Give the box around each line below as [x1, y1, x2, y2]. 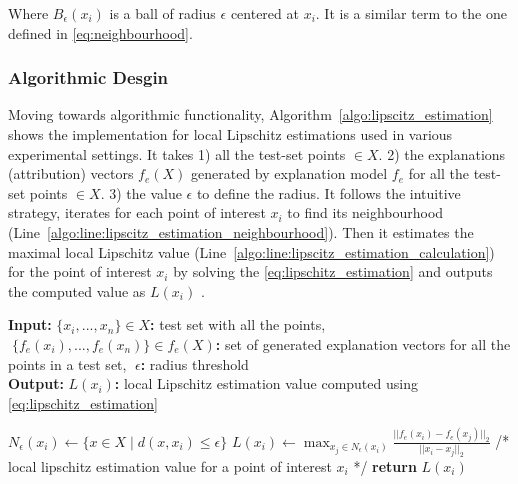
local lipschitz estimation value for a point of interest [8, 455, 332, 476]
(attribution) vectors [8, 163, 134, 184]
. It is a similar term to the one [315, 3, 507, 23]
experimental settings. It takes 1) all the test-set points [8, 143, 346, 164]
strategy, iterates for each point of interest [8, 202, 266, 223]
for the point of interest [8, 261, 152, 282]
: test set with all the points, [150, 314, 326, 335]
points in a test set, [8, 353, 127, 374]
